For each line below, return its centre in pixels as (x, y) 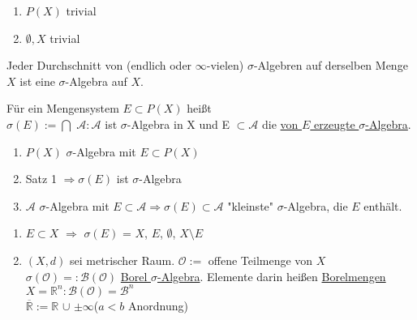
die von (280, 124)
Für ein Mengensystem (63, 108)
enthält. (383, 205)
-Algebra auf (96, 81)
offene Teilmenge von (260, 260)
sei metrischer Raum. (123, 260)
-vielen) (225, 65)
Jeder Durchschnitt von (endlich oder (99, 65)
